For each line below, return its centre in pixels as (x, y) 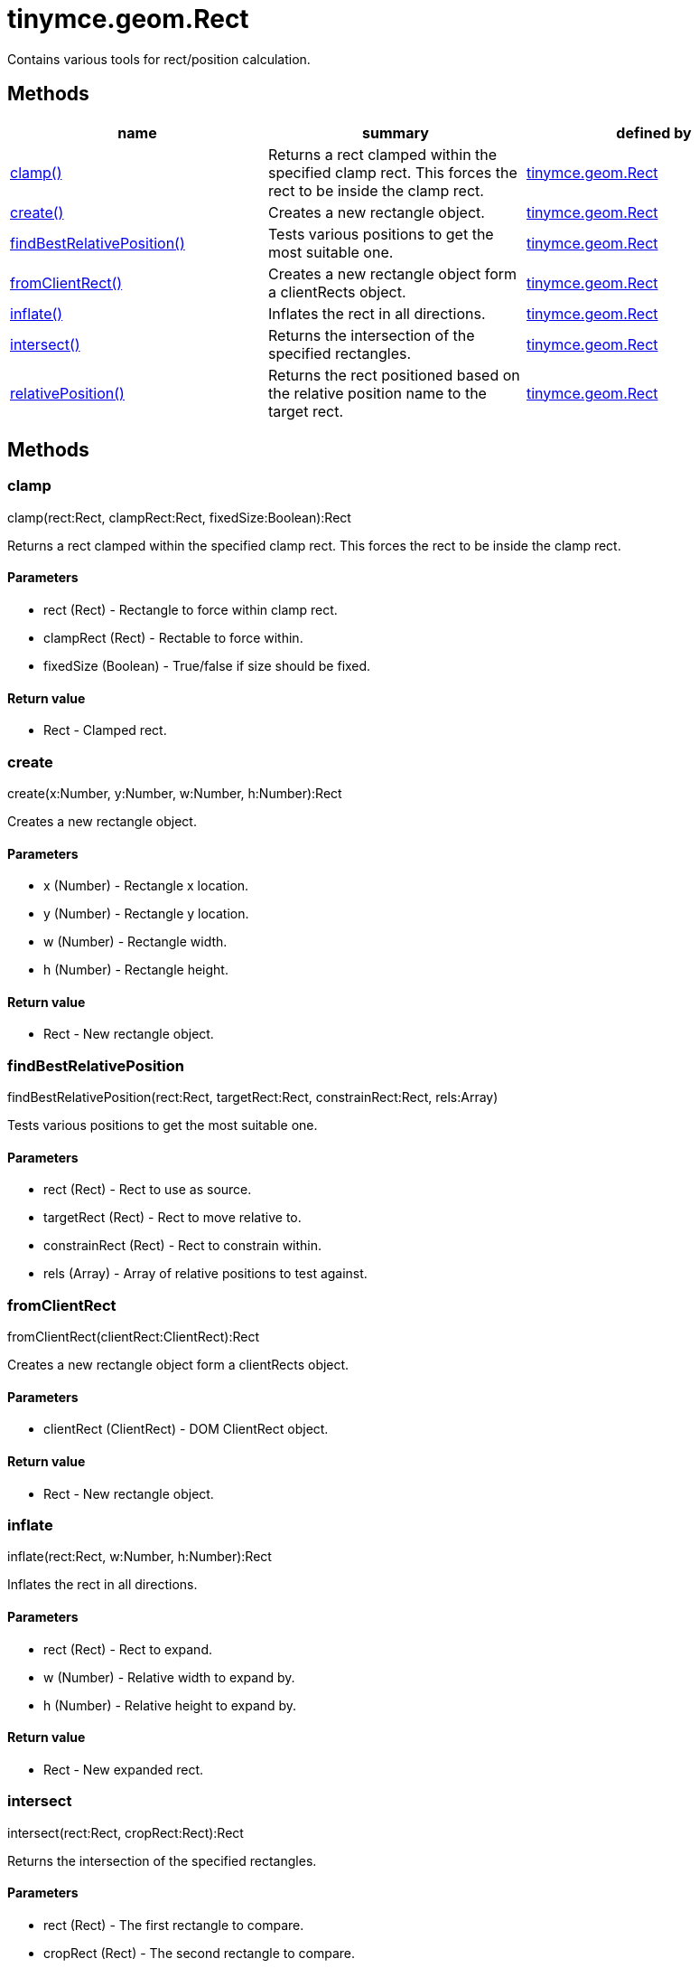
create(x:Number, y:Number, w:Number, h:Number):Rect (175, 793)
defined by (654, 132)
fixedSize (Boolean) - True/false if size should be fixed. (207, 666)
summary (396, 132)
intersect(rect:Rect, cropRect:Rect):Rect (126, 1832)
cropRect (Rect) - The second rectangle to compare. (200, 1953)
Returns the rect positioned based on (394, 375)
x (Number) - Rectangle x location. (146, 886)
